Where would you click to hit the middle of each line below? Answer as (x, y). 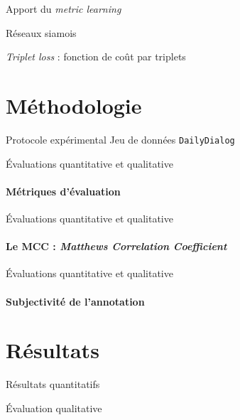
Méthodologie (74, 105)
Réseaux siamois (41, 32)
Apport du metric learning (64, 9)
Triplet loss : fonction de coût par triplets (96, 56)
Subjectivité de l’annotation (75, 301)
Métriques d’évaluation (63, 191)
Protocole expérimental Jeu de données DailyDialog (120, 139)
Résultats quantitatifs (53, 384)
